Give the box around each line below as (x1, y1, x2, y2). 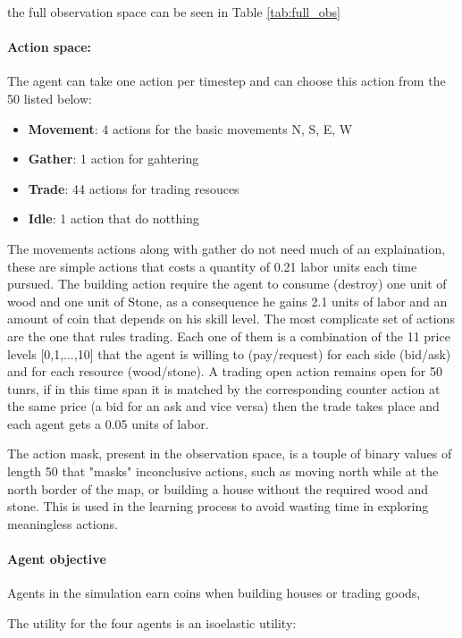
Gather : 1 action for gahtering (28, 149, 199, 168)
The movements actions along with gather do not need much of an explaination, (7, 239, 446, 257)
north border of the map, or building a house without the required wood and (7, 479, 428, 498)
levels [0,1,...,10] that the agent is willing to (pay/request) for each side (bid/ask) (7, 344, 451, 363)
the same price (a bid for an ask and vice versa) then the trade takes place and (7, 397, 440, 416)
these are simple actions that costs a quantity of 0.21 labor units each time (7, 256, 417, 275)
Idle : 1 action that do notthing (28, 209, 199, 228)
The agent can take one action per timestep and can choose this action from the (7, 71, 446, 90)
